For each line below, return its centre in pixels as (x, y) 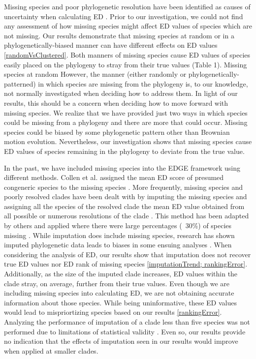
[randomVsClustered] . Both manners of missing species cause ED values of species (127, 54)
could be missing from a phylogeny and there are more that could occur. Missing (126, 122)
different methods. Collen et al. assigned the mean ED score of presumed (114, 177)
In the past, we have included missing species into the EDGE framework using (122, 167)
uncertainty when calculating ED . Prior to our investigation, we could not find (124, 16)
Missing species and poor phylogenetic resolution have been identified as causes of (127, 6)
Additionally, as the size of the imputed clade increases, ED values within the (121, 274)
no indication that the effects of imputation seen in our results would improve (121, 341)
